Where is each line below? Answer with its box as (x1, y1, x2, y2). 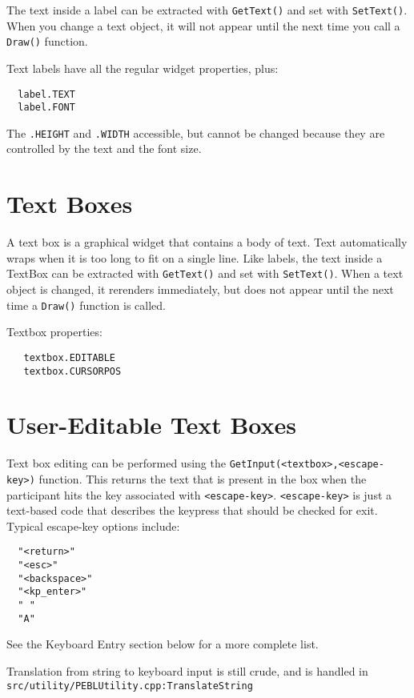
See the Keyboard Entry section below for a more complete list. (6, 636, 319, 652)
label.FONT (18, 102, 75, 114)
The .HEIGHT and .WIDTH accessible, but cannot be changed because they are (6, 124, 385, 141)
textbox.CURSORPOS (23, 365, 122, 377)
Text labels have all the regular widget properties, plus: (6, 59, 279, 76)
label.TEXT (18, 88, 75, 100)
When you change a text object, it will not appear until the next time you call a (6, 17, 400, 34)
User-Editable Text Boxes (6, 408, 296, 441)
